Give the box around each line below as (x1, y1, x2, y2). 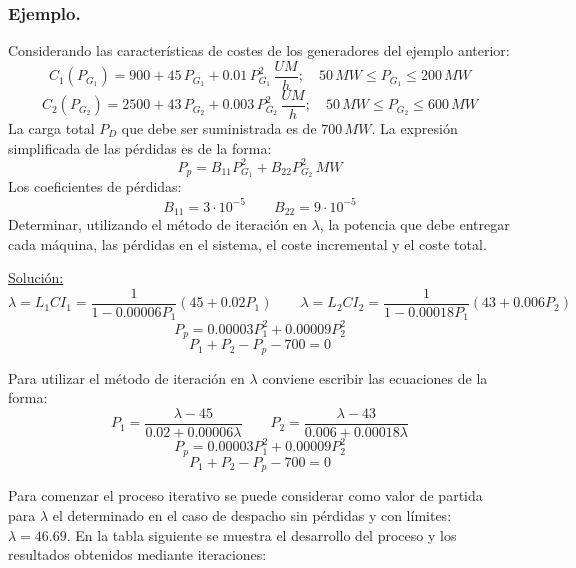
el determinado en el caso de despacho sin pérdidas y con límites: (52, 504, 452, 525)
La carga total (8, 117, 95, 138)
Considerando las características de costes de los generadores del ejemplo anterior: (8, 40, 510, 61)
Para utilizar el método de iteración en (8, 367, 245, 388)
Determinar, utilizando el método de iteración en (8, 214, 307, 235)
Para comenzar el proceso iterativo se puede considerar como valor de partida (8, 485, 483, 506)
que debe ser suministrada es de (121, 117, 317, 138)
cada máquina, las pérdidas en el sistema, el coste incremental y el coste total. (8, 233, 487, 254)
